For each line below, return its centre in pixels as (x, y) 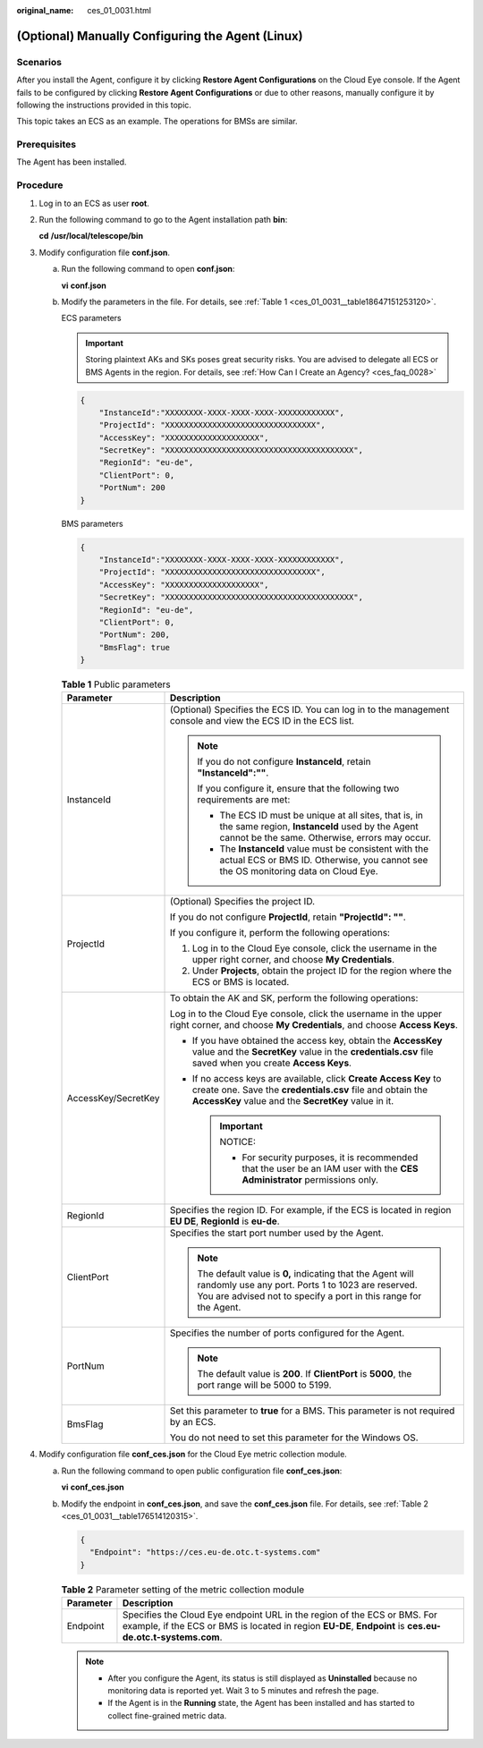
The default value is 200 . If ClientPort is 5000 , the (305, 1374)
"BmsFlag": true (134, 647)
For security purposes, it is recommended (330, 1158)
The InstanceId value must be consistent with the (324, 849)
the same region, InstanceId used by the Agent (319, 827)
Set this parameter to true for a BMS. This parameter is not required (312, 1411)
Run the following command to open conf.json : (148, 269)
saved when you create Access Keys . (272, 1063)
